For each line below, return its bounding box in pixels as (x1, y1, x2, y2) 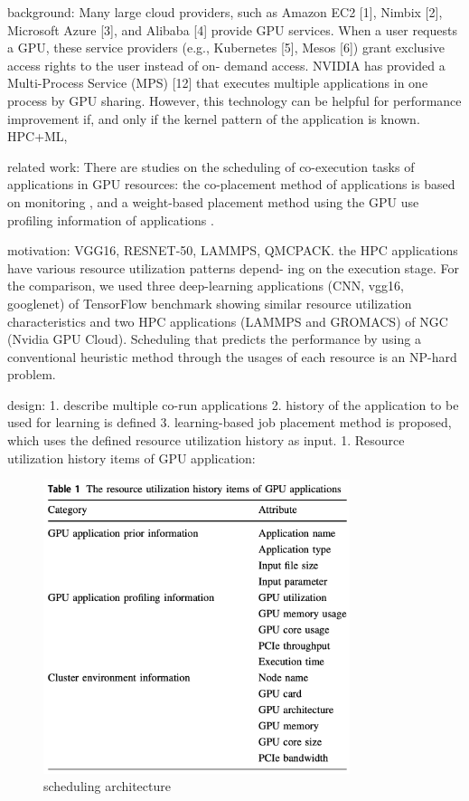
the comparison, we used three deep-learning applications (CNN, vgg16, (7, 276, 405, 295)
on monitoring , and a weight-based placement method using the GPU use (7, 192, 419, 211)
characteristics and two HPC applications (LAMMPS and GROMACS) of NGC (7, 311, 448, 330)
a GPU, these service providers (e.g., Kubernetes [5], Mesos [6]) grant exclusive (7, 38, 445, 57)
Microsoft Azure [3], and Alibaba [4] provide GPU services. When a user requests (7, 20, 457, 39)
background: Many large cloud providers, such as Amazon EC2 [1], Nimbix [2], (7, 3, 443, 21)
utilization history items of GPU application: (7, 448, 256, 467)
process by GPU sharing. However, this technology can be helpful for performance (7, 91, 462, 110)
